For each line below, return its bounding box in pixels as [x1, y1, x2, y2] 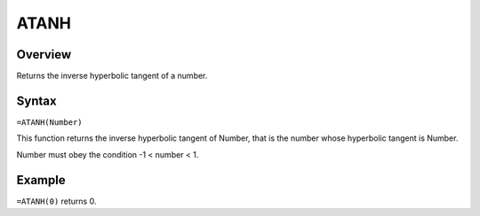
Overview [16, 47, 72, 62]
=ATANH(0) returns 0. [16, 196, 97, 206]
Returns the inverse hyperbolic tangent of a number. [16, 71, 208, 81]
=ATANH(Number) [16, 117, 84, 127]
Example [16, 173, 66, 188]
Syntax [16, 93, 57, 108]
